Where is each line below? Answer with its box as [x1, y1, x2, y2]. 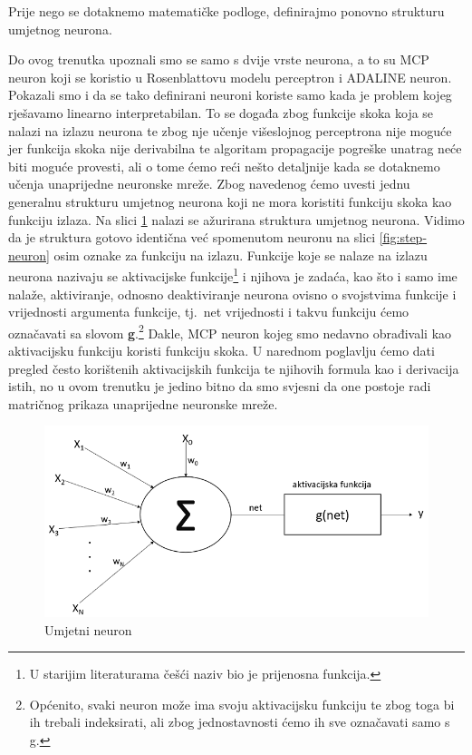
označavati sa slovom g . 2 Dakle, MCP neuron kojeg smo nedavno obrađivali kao [8, 320, 452, 342]
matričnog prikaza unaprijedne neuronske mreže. [8, 394, 278, 413]
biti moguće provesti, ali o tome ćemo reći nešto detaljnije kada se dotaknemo [8, 156, 440, 175]
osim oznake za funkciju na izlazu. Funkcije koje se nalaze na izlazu [53, 245, 428, 264]
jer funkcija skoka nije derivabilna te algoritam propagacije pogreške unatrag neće [8, 139, 462, 158]
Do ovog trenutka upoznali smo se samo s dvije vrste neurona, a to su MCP [8, 50, 429, 69]
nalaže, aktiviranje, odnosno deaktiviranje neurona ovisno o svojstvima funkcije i [8, 284, 457, 303]
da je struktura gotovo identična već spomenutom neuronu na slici [8, 228, 376, 247]
